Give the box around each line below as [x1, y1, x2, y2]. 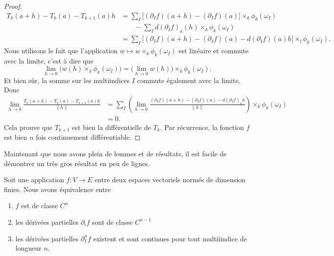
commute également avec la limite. [137, 75, 241, 85]
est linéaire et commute [178, 45, 249, 56]
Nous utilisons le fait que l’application [4, 45, 118, 56]
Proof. [4, 1, 22, 11]
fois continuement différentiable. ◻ [36, 132, 141, 142]
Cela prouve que [4, 122, 53, 132]
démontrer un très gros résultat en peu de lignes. [4, 158, 150, 168]
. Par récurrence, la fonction [160, 122, 244, 132]
